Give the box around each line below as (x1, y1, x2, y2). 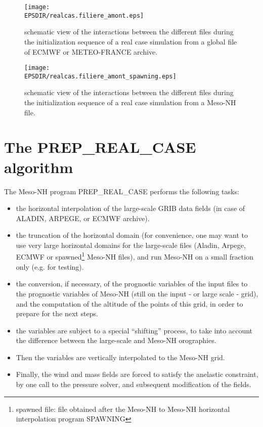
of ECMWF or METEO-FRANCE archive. (24, 46, 158, 57)
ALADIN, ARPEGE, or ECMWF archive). (16, 212, 150, 223)
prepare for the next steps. (16, 308, 98, 319)
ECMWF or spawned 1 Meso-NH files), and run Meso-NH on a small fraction (16, 250, 253, 262)
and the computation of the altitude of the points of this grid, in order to (16, 298, 243, 309)
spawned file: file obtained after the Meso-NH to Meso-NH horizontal (16, 403, 230, 414)
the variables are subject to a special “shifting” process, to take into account (16, 325, 253, 335)
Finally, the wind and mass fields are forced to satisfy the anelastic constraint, (16, 369, 258, 379)
